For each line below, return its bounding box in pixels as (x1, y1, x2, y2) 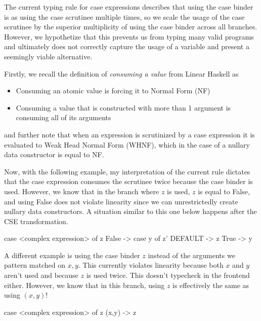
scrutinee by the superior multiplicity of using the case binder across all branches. (4, 21, 257, 32)
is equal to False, (198, 186, 250, 196)
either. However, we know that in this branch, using (4, 279, 165, 290)
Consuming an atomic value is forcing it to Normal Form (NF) (16, 85, 210, 96)
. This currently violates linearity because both (78, 260, 224, 270)
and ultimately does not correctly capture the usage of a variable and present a (4, 41, 249, 52)
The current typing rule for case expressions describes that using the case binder (4, 2, 253, 12)
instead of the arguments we (148, 249, 235, 260)
